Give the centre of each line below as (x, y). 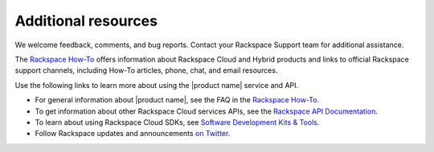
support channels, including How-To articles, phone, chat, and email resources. (146, 70)
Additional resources (86, 21)
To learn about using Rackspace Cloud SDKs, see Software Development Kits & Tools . (177, 122)
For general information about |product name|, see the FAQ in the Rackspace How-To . (177, 100)
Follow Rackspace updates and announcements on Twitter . (133, 134)
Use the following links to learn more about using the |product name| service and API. (157, 85)
